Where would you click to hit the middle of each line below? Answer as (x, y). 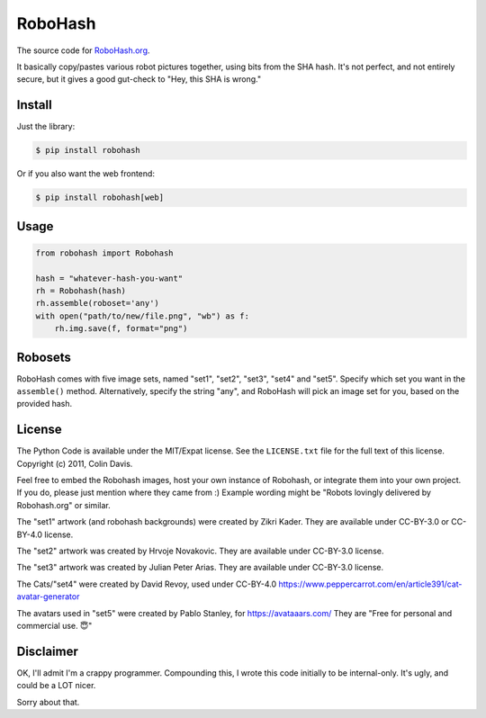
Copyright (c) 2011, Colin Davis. (75, 463)
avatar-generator (48, 597)
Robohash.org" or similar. (64, 505)
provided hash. (45, 404)
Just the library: (46, 127)
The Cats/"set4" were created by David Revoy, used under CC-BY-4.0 (147, 584)
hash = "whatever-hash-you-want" (109, 278)
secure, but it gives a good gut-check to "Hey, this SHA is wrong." (139, 79)
